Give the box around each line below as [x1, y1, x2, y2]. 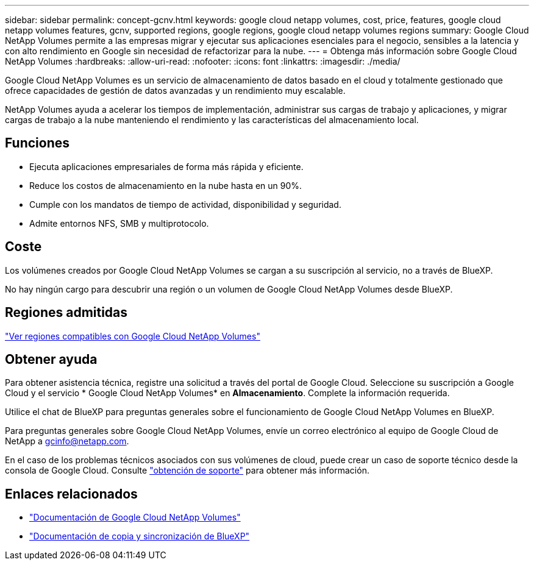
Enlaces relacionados [5, 486, 138, 502]
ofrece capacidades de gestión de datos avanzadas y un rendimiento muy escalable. [5, 85, 346, 96]
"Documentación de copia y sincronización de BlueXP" [29, 531, 250, 542]
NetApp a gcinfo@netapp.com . [5, 436, 129, 447]
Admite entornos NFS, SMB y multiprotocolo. [29, 218, 209, 229]
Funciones [5, 135, 70, 151]
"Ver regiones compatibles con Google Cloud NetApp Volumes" [5, 330, 260, 341]
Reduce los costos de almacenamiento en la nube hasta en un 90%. [29, 180, 302, 191]
